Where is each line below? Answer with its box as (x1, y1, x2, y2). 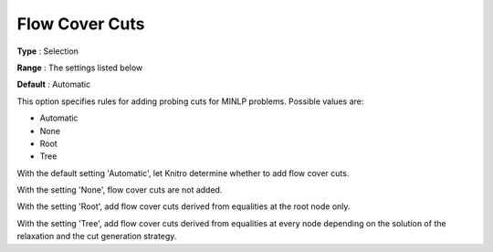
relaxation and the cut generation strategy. (16, 231, 177, 242)
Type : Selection (16, 46, 79, 57)
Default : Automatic (16, 79, 91, 90)
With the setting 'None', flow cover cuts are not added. (16, 184, 223, 195)
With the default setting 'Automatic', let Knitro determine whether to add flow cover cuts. (16, 167, 350, 178)
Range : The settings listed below (16, 62, 143, 73)
